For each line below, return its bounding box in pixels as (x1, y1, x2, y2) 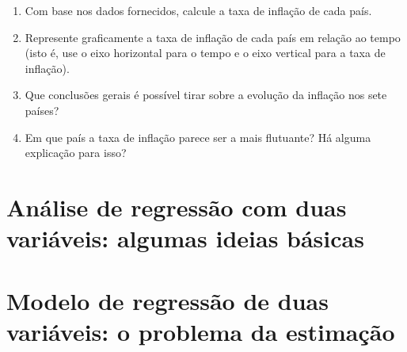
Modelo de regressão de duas (6, 284, 329, 316)
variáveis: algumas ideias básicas (6, 222, 364, 254)
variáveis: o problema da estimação (6, 315, 395, 347)
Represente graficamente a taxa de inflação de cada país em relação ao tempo (25, 29, 401, 45)
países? (25, 101, 59, 118)
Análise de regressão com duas (6, 190, 347, 223)
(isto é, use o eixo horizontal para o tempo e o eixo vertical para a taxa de (25, 44, 386, 61)
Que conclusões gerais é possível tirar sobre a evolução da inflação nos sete (25, 86, 387, 103)
